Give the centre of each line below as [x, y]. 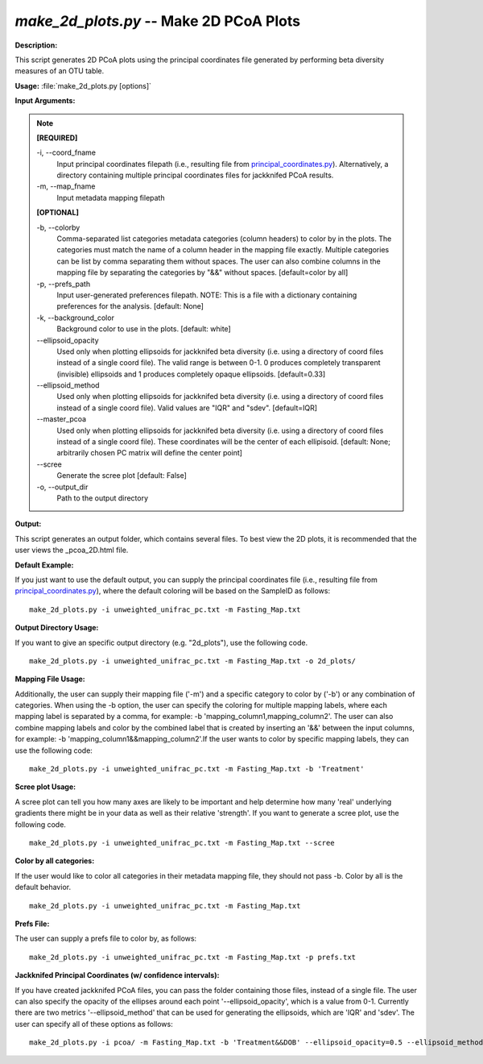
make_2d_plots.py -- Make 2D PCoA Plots [158, 21]
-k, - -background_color [75, 318]
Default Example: [44, 565]
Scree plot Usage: [45, 787]
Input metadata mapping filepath [111, 197]
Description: [36, 45]
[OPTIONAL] [58, 213]
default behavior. [43, 887]
